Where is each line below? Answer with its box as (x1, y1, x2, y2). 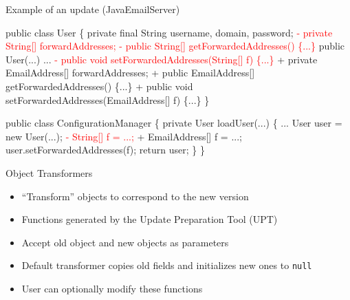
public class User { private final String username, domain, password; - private (6, 25, 333, 39)
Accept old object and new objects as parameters (21, 235, 229, 249)
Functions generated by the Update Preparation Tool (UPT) (21, 212, 278, 226)
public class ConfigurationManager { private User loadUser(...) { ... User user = (6, 116, 342, 130)
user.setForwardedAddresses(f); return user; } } (6, 142, 205, 157)
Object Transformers (6, 165, 93, 180)
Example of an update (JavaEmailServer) (6, 2, 180, 16)
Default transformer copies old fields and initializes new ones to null (21, 258, 312, 272)
